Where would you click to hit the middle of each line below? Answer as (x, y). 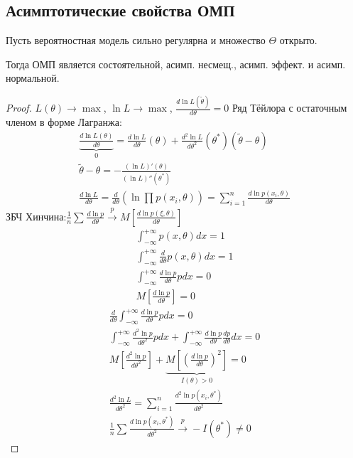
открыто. (298, 40)
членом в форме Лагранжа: (64, 122)
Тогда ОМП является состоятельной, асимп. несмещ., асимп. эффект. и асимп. (176, 64)
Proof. (19, 108)
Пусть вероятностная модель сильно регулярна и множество (136, 40)
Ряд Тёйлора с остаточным (289, 108)
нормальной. (33, 78)
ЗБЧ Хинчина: (36, 216)
